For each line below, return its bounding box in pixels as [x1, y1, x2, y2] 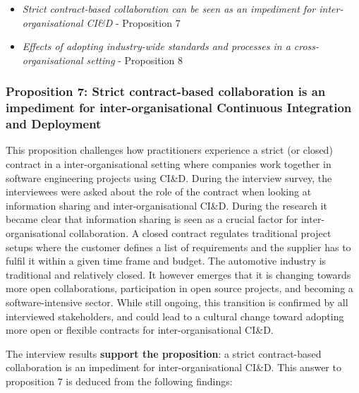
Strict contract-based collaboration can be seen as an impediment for [22, 1, 316, 16]
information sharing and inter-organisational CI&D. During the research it [6, 198, 327, 212]
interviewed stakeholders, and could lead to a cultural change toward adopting [6, 308, 344, 323]
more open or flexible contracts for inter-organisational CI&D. [6, 322, 274, 337]
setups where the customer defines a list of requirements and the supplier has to [6, 239, 351, 254]
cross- [293, 39, 320, 54]
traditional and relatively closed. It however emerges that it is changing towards [6, 267, 351, 282]
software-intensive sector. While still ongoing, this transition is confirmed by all [6, 294, 348, 309]
